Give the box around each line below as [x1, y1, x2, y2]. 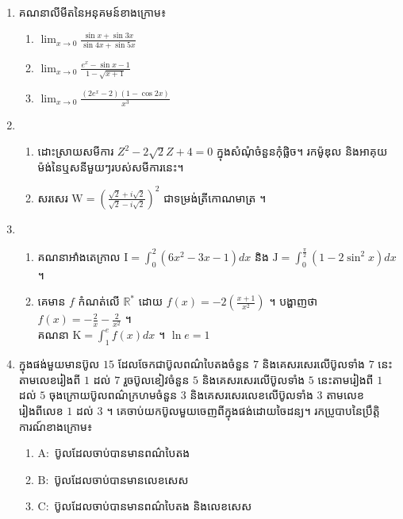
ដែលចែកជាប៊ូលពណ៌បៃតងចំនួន [117, 356, 250, 372]
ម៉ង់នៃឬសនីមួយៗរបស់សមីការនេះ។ [37, 158, 184, 175]
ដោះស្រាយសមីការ [37, 143, 114, 160]
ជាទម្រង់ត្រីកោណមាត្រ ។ [163, 189, 267, 206]
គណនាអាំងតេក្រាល [37, 248, 121, 264]
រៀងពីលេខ [18, 402, 63, 418]
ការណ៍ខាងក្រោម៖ [18, 417, 93, 434]
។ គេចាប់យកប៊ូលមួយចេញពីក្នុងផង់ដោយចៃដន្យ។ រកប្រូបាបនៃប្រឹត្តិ [106, 402, 380, 418]
